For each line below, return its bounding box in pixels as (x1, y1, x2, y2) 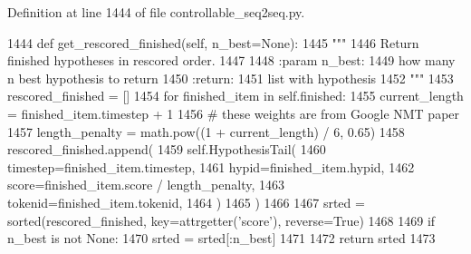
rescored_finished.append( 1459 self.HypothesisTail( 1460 (7, 140, 326, 159)
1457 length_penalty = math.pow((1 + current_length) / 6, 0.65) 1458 (7, 122, 405, 141)
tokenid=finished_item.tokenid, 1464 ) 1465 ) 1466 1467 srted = (7, 192, 365, 211)
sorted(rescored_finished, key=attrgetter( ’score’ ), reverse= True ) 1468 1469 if (7, 210, 436, 230)
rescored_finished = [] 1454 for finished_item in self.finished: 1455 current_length (7, 86, 464, 105)
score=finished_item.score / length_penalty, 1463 (7, 175, 284, 194)
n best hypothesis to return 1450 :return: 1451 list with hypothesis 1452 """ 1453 (7, 68, 454, 87)
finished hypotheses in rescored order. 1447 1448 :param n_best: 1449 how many (7, 51, 456, 70)
